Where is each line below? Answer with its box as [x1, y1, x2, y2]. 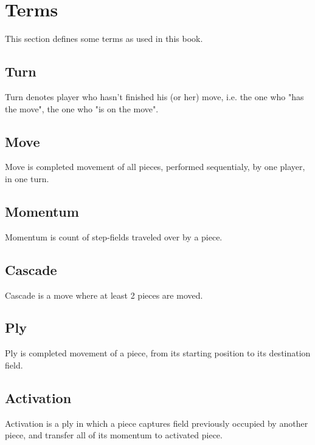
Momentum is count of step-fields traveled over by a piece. [5, 230, 223, 243]
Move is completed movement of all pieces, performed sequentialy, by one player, [5, 160, 305, 173]
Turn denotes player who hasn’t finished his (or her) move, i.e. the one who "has [5, 90, 304, 103]
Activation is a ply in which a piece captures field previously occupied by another [5, 416, 308, 429]
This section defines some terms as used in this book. [5, 32, 203, 45]
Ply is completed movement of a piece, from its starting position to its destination [5, 347, 311, 359]
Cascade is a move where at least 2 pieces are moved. [5, 288, 203, 301]
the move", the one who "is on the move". [5, 102, 159, 115]
